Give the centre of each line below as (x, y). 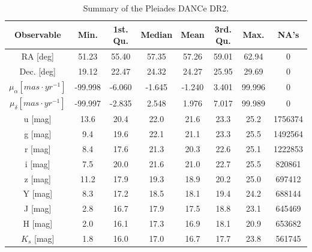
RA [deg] (37, 56)
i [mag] (37, 163)
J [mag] (38, 208)
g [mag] (38, 134)
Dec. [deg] (37, 71)
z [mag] (37, 178)
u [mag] (37, 119)
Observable (37, 35)
